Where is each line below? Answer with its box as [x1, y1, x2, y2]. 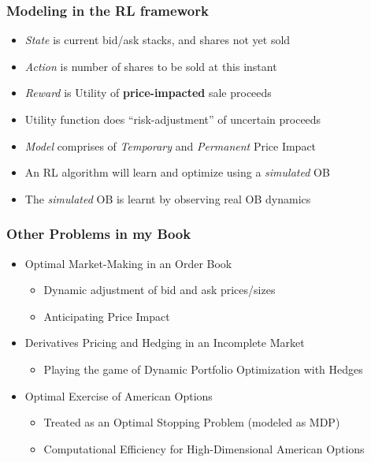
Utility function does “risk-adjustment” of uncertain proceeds [24, 111, 321, 127]
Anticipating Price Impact [43, 307, 170, 324]
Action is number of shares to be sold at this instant [24, 58, 277, 74]
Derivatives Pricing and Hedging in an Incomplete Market [24, 334, 305, 351]
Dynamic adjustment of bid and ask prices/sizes [43, 281, 276, 298]
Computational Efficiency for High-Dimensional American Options [43, 440, 365, 456]
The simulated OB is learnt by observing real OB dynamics [24, 190, 311, 207]
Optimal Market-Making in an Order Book [24, 255, 232, 271]
